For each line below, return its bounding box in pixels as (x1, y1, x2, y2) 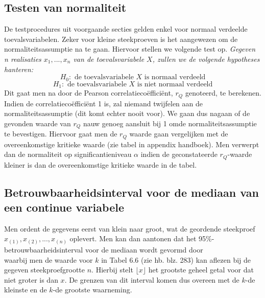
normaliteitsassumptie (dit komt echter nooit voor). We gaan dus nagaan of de (4, 108, 250, 119)
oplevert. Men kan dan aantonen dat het (69, 233, 197, 244)
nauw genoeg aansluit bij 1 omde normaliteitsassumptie (83, 118, 257, 128)
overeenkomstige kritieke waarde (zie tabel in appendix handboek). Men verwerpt (4, 139, 259, 149)
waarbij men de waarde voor (4, 254, 93, 265)
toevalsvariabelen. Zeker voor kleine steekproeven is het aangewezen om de (4, 33, 238, 44)
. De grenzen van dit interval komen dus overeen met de (64, 274, 239, 285)
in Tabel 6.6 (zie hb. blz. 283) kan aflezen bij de (101, 254, 251, 265)
